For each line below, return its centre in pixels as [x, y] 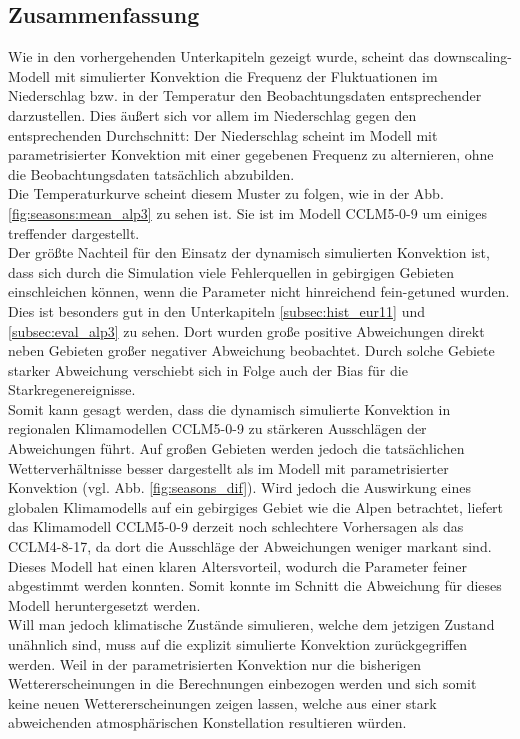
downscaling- [472, 56]
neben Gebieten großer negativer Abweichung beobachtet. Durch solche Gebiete [251, 350]
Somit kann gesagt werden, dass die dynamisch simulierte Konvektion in [229, 408]
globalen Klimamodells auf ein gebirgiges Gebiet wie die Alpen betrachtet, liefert [256, 506]
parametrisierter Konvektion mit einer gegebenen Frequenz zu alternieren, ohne [251, 154]
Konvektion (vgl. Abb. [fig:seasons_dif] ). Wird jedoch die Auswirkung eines [239, 487]
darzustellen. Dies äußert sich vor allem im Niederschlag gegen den [212, 114]
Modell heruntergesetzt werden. [104, 604]
